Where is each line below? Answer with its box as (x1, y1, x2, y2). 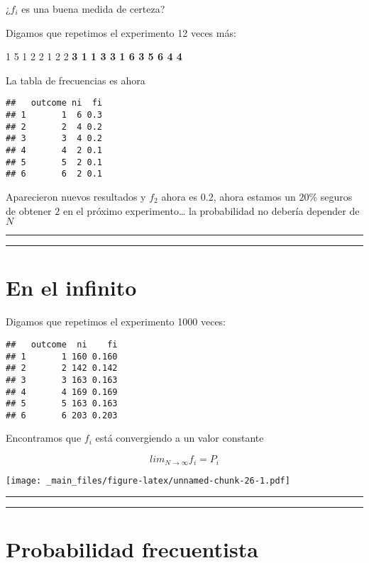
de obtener (6, 203, 52, 218)
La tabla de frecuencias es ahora (6, 72, 145, 87)
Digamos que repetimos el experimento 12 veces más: (6, 25, 236, 40)
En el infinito (6, 273, 137, 302)
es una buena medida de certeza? (21, 1, 165, 16)
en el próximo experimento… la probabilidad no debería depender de (62, 203, 360, 218)
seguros (320, 189, 353, 204)
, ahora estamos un (213, 189, 296, 204)
